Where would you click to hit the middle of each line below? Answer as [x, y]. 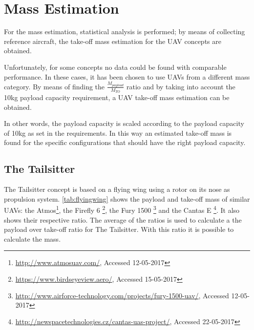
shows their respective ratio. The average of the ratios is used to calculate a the [123, 219]
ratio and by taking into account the [181, 86]
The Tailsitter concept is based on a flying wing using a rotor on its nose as [117, 189]
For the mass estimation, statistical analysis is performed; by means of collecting [125, 31]
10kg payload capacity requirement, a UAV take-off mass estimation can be [117, 97]
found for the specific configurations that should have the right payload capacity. [125, 142]
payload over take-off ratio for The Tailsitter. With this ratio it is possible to [119, 229]
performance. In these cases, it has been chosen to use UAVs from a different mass [127, 76]
